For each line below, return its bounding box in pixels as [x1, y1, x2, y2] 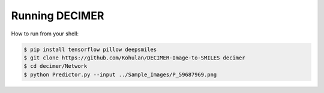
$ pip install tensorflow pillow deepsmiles [23, 46, 157, 53]
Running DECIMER [11, 9, 104, 22]
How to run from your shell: [11, 30, 79, 37]
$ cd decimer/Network [23, 63, 88, 70]
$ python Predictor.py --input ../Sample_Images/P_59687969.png [23, 71, 217, 78]
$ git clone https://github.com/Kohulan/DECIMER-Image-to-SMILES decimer [23, 54, 245, 61]
